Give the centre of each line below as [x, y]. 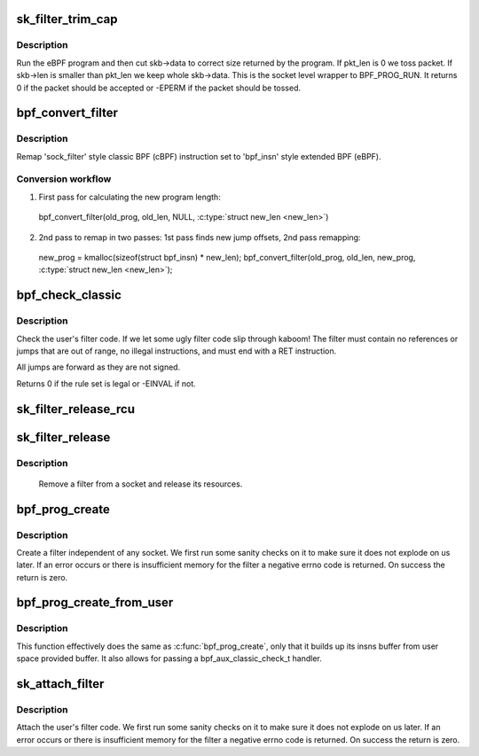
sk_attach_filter [60, 684]
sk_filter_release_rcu [76, 409]
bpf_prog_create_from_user [95, 603]
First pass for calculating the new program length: [130, 197]
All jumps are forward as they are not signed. [98, 367]
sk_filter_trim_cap [67, 19]
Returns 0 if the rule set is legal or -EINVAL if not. [106, 383]
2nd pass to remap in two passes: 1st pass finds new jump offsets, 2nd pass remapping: [200, 237]
